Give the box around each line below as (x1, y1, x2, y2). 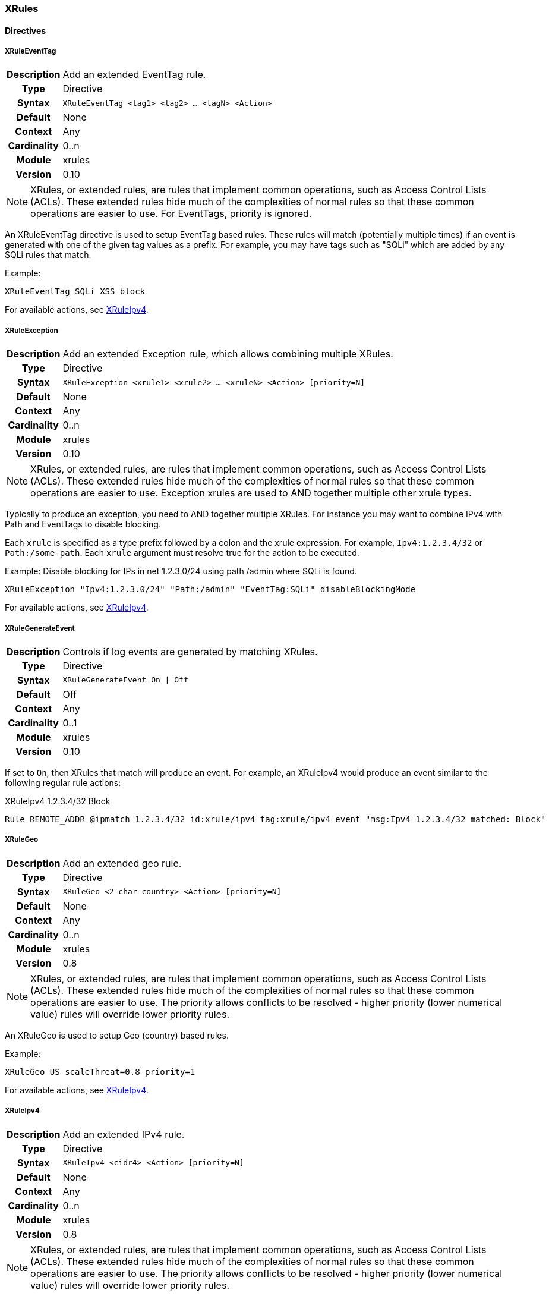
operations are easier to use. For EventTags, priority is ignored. (30, 207, 312, 220)
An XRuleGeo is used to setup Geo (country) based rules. (5, 1030, 229, 1040)
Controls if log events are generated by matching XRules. (62, 645, 318, 658)
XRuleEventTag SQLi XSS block (5, 287, 146, 297)
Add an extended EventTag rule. (62, 68, 206, 81)
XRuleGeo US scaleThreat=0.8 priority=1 (5, 1067, 195, 1077)
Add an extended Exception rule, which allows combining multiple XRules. (62, 348, 393, 360)
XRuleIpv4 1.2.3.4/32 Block (5, 795, 111, 806)
